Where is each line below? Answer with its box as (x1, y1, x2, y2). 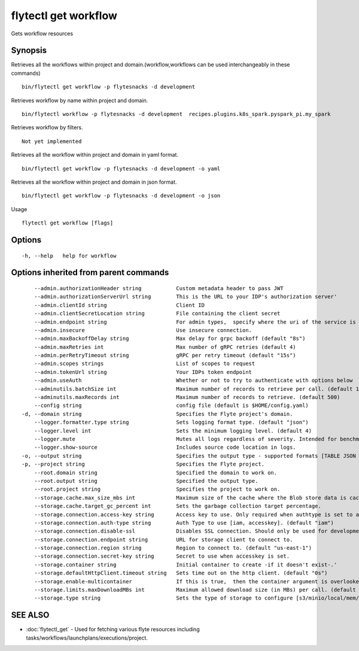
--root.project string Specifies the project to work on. (34, 486, 281, 493)
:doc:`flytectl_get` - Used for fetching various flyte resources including (26, 626, 200, 633)
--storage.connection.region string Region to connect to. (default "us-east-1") (34, 544, 312, 552)
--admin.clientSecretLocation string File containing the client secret (34, 310, 281, 317)
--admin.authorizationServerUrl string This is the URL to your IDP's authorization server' (34, 293, 337, 300)
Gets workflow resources (11, 30, 74, 37)
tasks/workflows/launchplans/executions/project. (26, 634, 148, 641)
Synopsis (11, 45, 47, 56)
